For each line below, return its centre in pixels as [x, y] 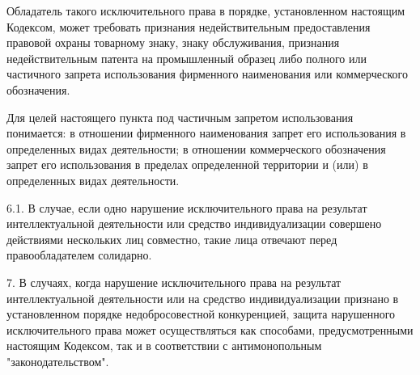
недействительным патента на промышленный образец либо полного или [187, 58]
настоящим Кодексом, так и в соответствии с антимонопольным [164, 346]
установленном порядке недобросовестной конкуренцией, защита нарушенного [201, 314]
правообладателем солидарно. [79, 255]
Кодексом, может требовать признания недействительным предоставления [189, 26]
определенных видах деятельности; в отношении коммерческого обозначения [196, 148]
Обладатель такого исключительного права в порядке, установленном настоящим [206, 11]
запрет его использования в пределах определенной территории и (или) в [187, 164]
